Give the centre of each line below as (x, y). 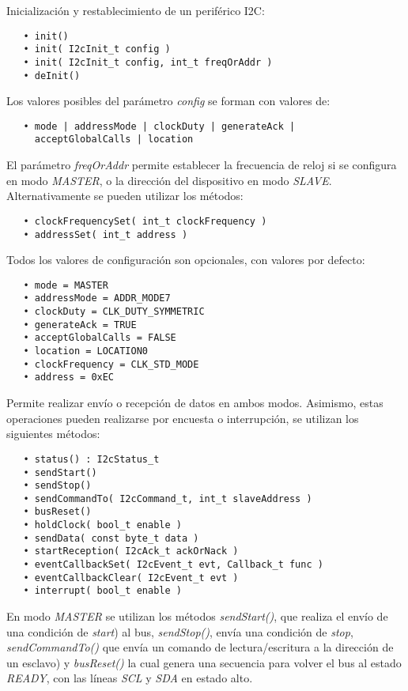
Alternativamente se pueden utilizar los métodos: (125, 196)
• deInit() (52, 76)
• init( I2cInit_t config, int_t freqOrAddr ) (148, 62)
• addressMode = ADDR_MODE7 (97, 298)
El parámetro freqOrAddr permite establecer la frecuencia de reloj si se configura (202, 165)
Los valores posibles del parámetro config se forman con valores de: (168, 101)
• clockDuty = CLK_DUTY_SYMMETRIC (114, 312)
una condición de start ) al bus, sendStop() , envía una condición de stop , (180, 631)
